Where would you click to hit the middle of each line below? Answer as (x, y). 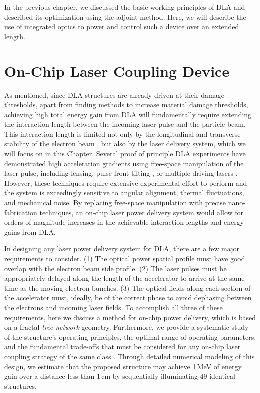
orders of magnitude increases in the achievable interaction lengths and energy (124, 222)
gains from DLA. (30, 232)
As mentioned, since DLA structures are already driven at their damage (114, 94)
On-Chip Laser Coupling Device (117, 70)
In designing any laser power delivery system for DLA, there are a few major (122, 249)
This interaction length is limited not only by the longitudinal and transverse (122, 133)
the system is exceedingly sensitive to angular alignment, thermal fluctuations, (124, 192)
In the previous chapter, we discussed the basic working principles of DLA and (125, 7)
